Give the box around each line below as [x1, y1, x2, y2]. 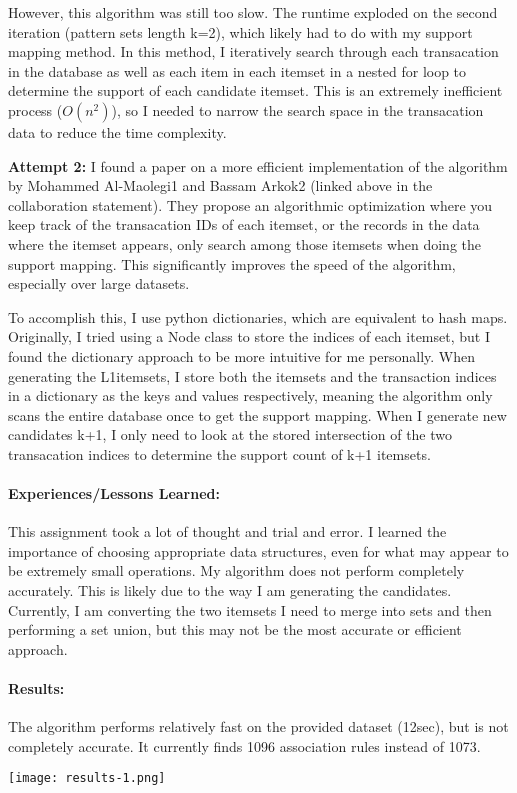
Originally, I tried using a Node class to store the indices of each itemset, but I [8, 326, 490, 347]
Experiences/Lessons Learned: [8, 483, 220, 504]
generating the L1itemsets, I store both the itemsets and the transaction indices [8, 365, 497, 386]
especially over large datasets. [8, 273, 190, 294]
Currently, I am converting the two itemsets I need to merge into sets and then [8, 599, 492, 620]
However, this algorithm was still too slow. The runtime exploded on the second [8, 2, 498, 22]
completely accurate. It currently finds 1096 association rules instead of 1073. [8, 735, 481, 756]
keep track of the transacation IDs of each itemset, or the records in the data [8, 214, 480, 235]
